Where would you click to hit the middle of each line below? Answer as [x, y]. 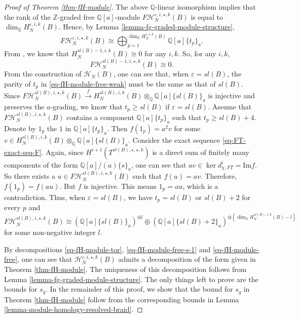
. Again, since [62, 152]
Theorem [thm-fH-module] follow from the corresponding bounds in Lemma [122, 299]
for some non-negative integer [50, 232]
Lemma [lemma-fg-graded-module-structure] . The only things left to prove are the [131, 279]
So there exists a [30, 176]
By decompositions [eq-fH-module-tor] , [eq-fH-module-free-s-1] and [107, 249]
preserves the [24, 106]
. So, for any [197, 53]
